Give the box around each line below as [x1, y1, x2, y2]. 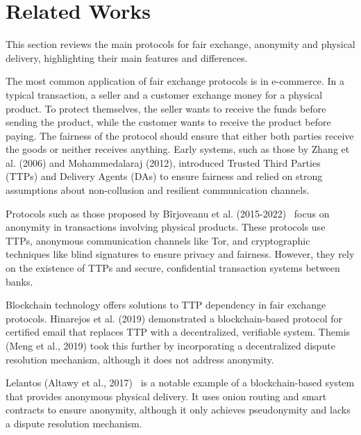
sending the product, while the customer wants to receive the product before [6, 115, 331, 129]
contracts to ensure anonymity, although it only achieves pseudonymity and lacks [6, 402, 351, 417]
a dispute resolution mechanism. [6, 416, 142, 430]
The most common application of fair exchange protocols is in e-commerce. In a [6, 74, 344, 88]
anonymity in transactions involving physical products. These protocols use [6, 220, 326, 234]
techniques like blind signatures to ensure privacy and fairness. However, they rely [6, 247, 355, 261]
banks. [6, 274, 33, 288]
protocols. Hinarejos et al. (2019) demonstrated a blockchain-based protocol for [6, 311, 343, 325]
